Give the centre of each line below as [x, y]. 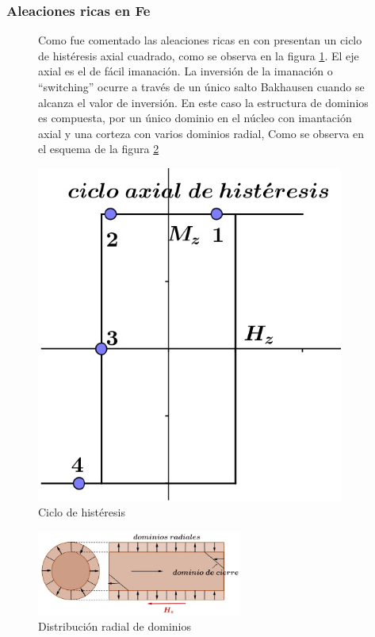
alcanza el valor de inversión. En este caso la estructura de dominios [203, 102]
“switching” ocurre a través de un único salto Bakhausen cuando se [201, 86]
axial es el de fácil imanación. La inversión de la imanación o [186, 71]
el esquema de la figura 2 [99, 149]
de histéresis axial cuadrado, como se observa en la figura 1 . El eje [199, 55]
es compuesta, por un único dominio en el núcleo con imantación [195, 118]
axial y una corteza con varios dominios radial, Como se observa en [201, 133]
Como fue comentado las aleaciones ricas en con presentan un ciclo [200, 40]
